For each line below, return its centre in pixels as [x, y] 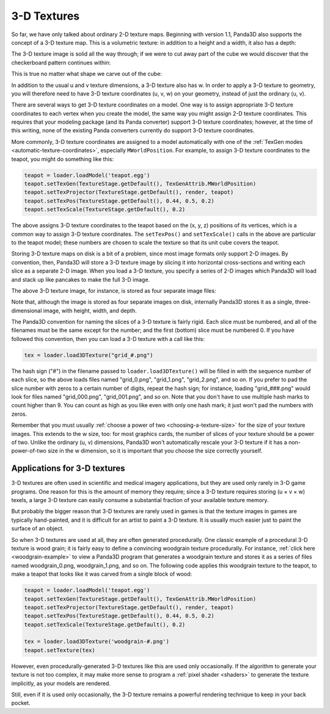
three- [303, 302]
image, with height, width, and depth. [90, 310]
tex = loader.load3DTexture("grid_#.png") [89, 355]
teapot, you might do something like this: [63, 159]
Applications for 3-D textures [68, 468]
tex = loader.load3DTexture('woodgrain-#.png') [97, 642]
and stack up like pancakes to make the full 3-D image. [80, 279]
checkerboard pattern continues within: [61, 62]
